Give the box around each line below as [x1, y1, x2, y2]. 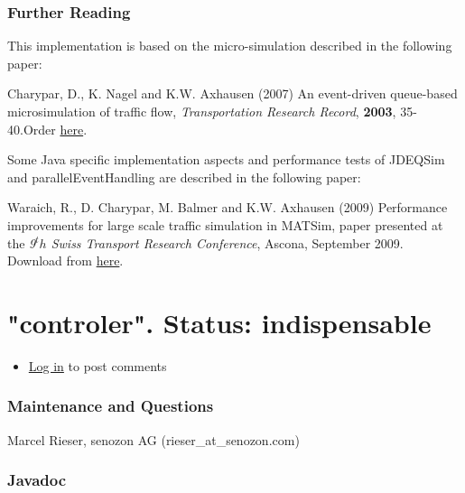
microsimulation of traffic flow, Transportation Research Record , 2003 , [7, 102, 396, 120]
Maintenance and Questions [7, 395, 214, 417]
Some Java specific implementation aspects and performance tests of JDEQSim [7, 150, 445, 169]
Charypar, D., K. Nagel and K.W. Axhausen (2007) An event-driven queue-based [7, 84, 458, 103]
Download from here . [7, 251, 124, 270]
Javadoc [7, 469, 67, 491]
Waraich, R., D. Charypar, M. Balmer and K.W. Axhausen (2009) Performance [7, 198, 448, 217]
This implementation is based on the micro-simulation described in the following [7, 36, 452, 55]
